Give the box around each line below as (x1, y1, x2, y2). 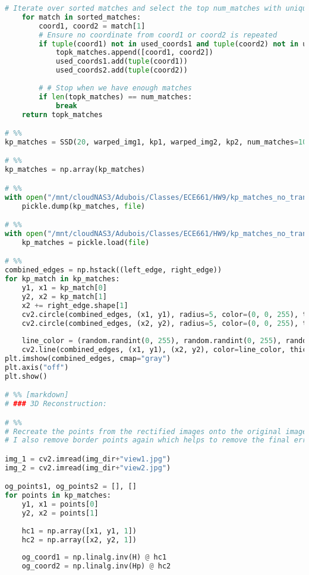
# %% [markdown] (5, 391, 69, 400)
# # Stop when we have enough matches (39, 83, 192, 92)
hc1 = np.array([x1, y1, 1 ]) (21, 526, 137, 535)
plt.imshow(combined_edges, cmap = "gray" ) (5, 354, 171, 363)
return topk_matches (21, 110, 103, 119)
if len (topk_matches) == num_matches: (39, 92, 193, 101)
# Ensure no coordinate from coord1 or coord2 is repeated (39, 30, 278, 39)
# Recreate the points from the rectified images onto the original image (5, 427, 307, 436)
